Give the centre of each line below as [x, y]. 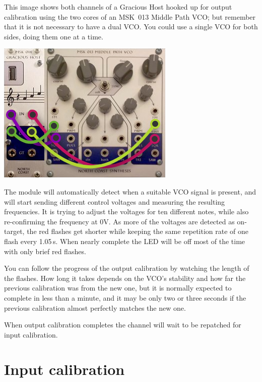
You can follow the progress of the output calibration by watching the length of [127, 268]
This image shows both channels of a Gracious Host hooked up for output [118, 7]
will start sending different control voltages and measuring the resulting [115, 201]
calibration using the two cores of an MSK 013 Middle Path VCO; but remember [130, 16]
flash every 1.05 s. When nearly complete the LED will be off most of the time [125, 241]
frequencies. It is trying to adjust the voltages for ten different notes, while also [126, 211]
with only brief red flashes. [45, 251]
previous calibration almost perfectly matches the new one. [95, 307]
